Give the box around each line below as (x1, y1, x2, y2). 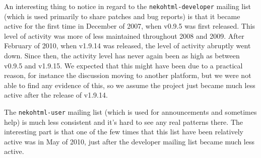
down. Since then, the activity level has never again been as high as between (4, 50, 240, 61)
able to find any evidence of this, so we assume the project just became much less (4, 80, 255, 90)
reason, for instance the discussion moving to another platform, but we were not (4, 70, 251, 81)
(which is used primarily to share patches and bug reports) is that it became (4, 11, 240, 21)
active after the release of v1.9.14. (4, 90, 108, 100)
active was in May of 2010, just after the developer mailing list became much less (4, 136, 255, 146)
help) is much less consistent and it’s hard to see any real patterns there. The (4, 116, 243, 127)
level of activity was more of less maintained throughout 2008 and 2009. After (4, 30, 244, 41)
